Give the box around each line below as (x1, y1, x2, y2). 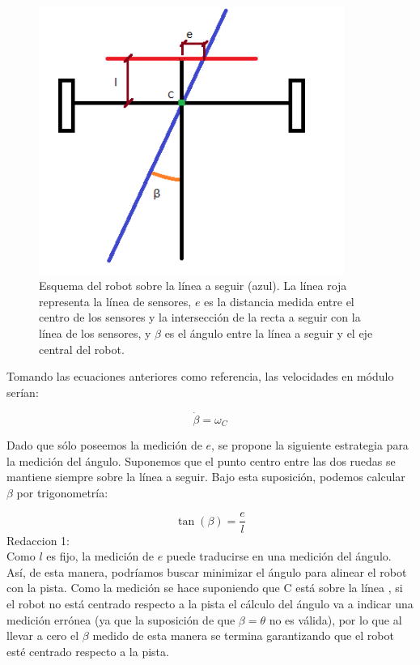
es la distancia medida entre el (204, 292, 354, 309)
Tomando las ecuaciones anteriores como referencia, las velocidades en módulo (6, 368, 394, 385)
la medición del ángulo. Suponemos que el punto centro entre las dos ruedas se (6, 452, 396, 469)
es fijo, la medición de (46, 548, 154, 565)
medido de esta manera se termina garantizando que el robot (92, 627, 394, 644)
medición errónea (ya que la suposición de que (6, 611, 235, 628)
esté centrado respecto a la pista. (6, 642, 169, 659)
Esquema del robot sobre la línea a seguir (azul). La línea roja (39, 277, 347, 294)
